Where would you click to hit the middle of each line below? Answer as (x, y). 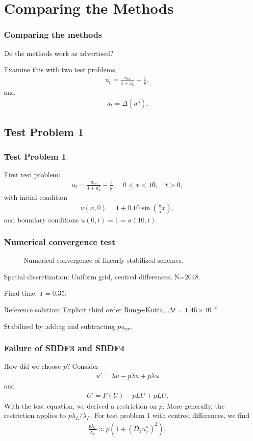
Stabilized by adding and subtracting (60, 326)
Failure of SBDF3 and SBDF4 (64, 348)
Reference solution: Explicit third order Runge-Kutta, (85, 310)
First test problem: (32, 174)
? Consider (83, 366)
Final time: (21, 293)
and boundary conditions (41, 220)
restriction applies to (35, 415)
